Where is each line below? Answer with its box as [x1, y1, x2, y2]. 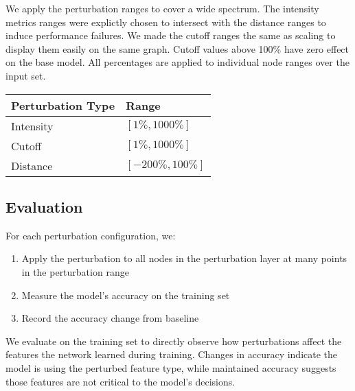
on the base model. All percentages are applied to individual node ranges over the [5, 55, 350, 69]
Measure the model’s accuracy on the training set [21, 287, 230, 302]
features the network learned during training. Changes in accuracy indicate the [5, 347, 338, 362]
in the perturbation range [21, 264, 129, 279]
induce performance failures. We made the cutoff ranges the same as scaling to [5, 28, 336, 43]
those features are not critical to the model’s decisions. [5, 374, 236, 388]
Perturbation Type [11, 97, 115, 113]
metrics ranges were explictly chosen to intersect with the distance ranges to [5, 14, 326, 29]
